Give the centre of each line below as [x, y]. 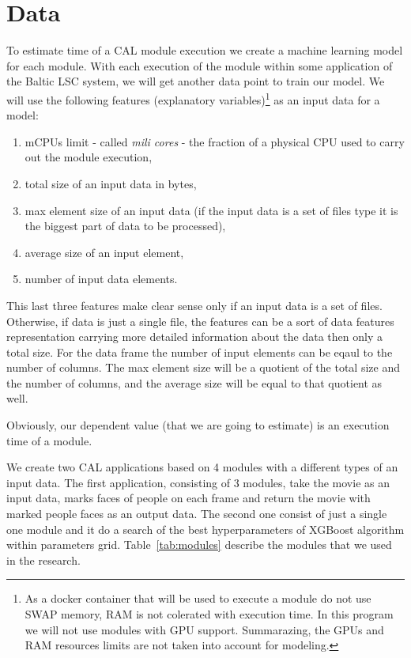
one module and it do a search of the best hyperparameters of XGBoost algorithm [205, 529]
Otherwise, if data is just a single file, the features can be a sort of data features [200, 321]
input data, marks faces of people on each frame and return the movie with [189, 498]
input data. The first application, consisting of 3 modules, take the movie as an [198, 482]
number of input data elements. [101, 279]
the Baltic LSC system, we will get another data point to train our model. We [196, 81]
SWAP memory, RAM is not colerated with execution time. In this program [209, 614]
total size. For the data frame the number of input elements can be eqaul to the [200, 352]
